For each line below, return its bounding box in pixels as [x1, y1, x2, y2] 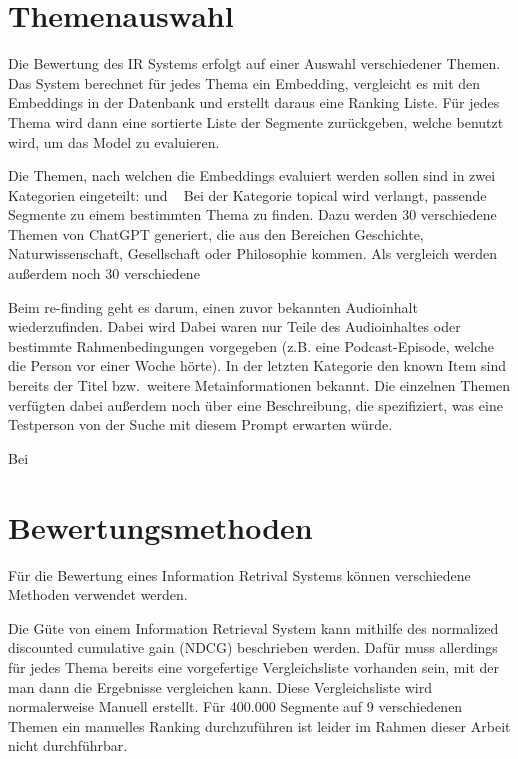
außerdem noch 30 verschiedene [8, 263, 200, 284]
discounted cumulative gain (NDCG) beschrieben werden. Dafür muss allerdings [8, 637, 498, 658]
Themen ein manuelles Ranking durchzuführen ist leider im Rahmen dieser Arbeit [8, 715, 511, 736]
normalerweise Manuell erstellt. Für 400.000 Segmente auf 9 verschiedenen [8, 696, 463, 717]
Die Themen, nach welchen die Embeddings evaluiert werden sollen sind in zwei [8, 165, 496, 186]
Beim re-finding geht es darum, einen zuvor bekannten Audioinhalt [8, 296, 418, 317]
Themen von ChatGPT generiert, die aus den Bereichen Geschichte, [8, 223, 424, 244]
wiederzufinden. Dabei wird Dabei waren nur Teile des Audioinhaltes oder [8, 316, 461, 337]
